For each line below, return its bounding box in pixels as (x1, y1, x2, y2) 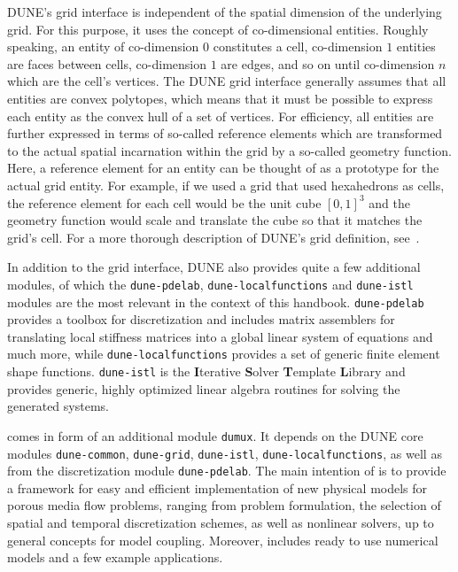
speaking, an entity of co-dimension (7, 37, 199, 56)
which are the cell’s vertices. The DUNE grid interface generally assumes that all (7, 72, 446, 90)
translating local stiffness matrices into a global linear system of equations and (7, 327, 433, 345)
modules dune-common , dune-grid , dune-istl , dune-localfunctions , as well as (7, 444, 442, 462)
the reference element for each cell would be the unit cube (7, 193, 322, 212)
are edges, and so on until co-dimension (221, 54, 435, 73)
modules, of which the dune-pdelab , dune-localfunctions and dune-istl (7, 274, 414, 293)
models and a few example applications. (7, 548, 223, 567)
